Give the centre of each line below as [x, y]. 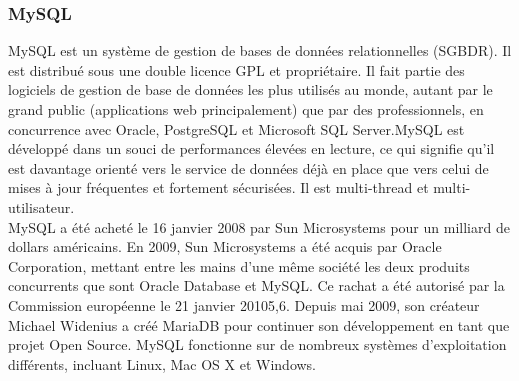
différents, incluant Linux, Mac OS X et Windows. [162, 363]
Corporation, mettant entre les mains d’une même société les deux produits [239, 265]
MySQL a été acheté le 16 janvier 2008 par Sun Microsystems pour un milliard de [259, 226]
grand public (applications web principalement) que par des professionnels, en [246, 109]
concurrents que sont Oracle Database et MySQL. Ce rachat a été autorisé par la [256, 285]
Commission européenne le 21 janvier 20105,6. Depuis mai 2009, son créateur [244, 304]
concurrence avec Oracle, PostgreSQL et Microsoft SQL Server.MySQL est [236, 128]
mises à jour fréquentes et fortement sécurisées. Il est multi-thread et [218, 187]
